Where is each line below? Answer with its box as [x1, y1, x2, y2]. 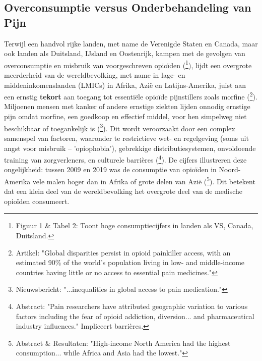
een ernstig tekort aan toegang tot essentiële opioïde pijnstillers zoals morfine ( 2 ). [4, 90, 257, 101]
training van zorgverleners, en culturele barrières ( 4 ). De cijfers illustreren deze [4, 153, 247, 165]
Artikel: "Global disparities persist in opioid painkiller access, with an [16, 247, 231, 257]
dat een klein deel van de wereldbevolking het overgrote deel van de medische [4, 186, 243, 196]
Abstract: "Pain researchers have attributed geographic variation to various [16, 300, 248, 311]
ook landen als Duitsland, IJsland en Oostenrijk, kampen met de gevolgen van [4, 48, 245, 59]
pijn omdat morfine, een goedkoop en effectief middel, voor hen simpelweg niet [4, 111, 247, 122]
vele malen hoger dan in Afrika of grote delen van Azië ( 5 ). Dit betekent [32, 174, 255, 186]
